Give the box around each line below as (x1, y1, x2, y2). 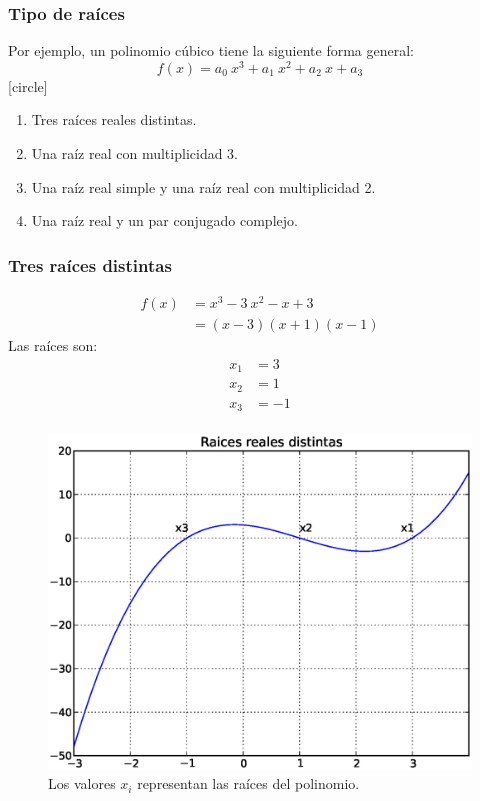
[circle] (8, 75, 48, 96)
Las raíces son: (8, 335, 98, 356)
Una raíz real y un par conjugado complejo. (31, 210, 298, 231)
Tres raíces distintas (8, 252, 172, 277)
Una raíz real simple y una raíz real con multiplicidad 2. (31, 176, 376, 197)
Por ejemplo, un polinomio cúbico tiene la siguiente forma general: (8, 40, 415, 61)
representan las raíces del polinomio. (137, 773, 360, 794)
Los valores (48, 773, 116, 794)
